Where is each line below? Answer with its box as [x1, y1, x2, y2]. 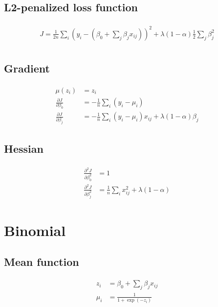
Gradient [4, 61, 50, 76]
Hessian [4, 141, 44, 156]
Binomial [4, 220, 66, 240]
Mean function [4, 254, 79, 269]
